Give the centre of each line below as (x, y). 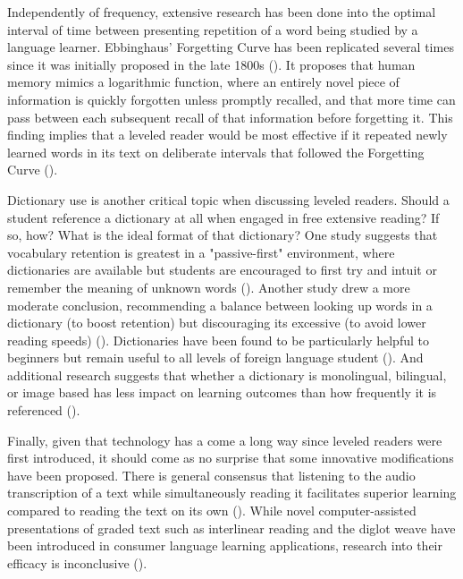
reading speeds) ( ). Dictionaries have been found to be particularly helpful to (218, 340)
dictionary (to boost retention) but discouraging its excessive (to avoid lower (217, 323)
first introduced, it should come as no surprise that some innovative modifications (231, 458)
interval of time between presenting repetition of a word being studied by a (213, 29)
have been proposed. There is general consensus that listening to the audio (211, 475)
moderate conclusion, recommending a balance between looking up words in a (220, 305)
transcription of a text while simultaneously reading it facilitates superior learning (232, 493)
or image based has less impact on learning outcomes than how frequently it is (222, 392)
